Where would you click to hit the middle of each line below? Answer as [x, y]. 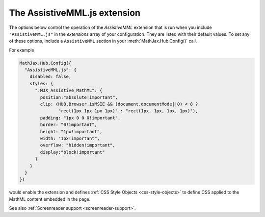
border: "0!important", [69, 125]
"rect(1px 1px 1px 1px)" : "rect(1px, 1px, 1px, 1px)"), [128, 111]
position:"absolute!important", [79, 97]
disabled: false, [51, 77]
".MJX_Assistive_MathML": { [69, 90]
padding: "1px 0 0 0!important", [80, 118]
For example [22, 50]
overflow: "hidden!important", [78, 145]
